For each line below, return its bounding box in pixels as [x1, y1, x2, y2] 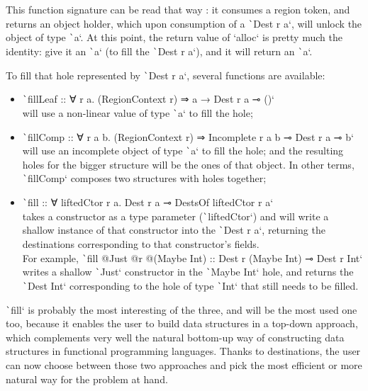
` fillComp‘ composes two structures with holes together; [22, 171, 267, 186]
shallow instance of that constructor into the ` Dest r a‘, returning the [22, 222, 325, 237]
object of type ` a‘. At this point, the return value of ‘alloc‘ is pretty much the [6, 30, 342, 45]
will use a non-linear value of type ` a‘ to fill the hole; [22, 105, 253, 120]
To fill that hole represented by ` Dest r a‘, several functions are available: [6, 67, 325, 82]
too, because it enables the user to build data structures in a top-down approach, [6, 316, 358, 331]
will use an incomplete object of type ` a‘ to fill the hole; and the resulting [22, 143, 344, 158]
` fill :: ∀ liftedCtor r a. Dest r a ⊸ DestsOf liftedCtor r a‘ [22, 195, 274, 210]
